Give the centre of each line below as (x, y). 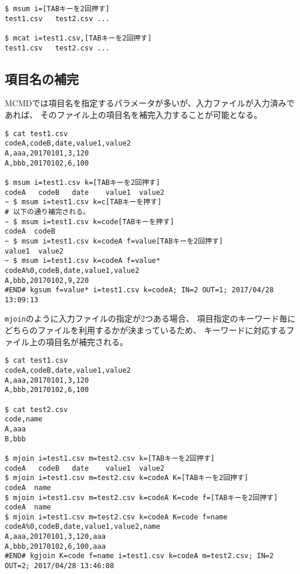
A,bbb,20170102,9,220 (47, 280)
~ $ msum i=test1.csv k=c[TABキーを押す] (83, 202)
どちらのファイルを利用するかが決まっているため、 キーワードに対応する (146, 330)
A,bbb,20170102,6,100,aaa (55, 546)
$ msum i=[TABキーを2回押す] (57, 9)
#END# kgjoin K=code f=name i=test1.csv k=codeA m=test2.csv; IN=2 (139, 556)
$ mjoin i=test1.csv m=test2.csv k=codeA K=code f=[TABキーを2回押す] (141, 497)
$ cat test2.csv (36, 409)
